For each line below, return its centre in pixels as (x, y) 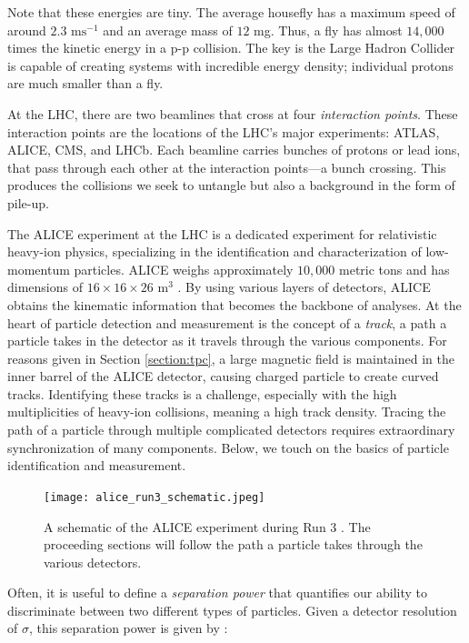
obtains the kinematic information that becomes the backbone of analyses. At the (234, 304)
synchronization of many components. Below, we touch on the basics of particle (228, 447)
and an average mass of (168, 30)
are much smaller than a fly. (85, 83)
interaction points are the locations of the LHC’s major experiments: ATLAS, (224, 131)
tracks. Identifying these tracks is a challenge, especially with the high (202, 393)
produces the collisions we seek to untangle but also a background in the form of (231, 185)
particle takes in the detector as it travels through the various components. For (227, 341)
